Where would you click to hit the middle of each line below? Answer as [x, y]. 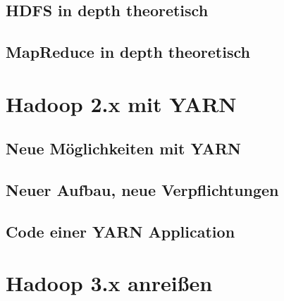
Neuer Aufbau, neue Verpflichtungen [142, 190]
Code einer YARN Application [121, 231]
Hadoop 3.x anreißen [109, 283]
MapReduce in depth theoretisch [128, 52]
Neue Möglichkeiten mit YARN [123, 148]
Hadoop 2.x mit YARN [121, 103]
